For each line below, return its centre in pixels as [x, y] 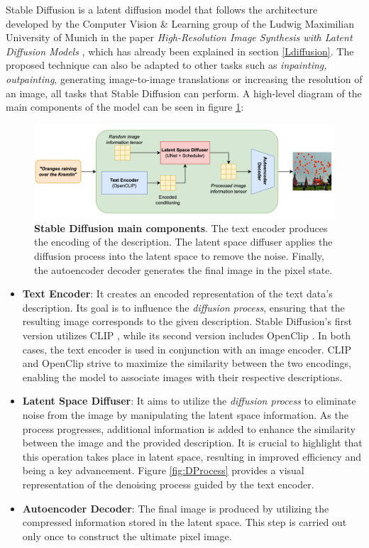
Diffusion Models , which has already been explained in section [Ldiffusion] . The [180, 51]
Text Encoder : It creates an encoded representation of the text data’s [177, 294]
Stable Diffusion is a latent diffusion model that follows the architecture [162, 9]
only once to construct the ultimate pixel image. [127, 536]
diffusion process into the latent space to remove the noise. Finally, [179, 256]
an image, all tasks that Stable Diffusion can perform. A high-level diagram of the [184, 93]
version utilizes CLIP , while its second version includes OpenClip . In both [186, 335]
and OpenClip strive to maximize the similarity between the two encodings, [187, 363]
